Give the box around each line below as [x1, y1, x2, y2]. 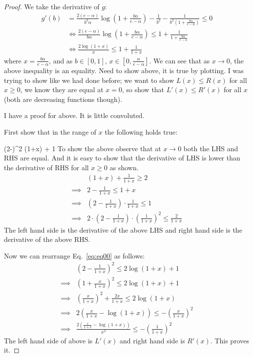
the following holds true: [105, 126, 178, 137]
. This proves [210, 335, 249, 345]
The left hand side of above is [4, 335, 93, 345]
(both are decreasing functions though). [4, 94, 123, 104]
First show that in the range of [4, 126, 97, 137]
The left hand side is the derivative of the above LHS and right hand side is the [4, 224, 242, 235]
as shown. [109, 162, 139, 172]
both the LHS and [183, 143, 238, 153]
